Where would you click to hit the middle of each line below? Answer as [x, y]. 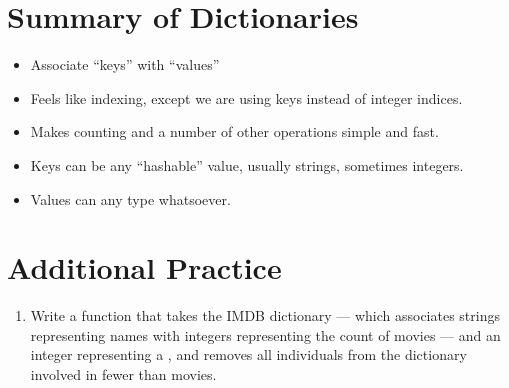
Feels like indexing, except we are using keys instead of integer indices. [246, 97]
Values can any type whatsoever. [130, 198]
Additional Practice [144, 267]
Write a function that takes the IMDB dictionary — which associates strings [265, 315]
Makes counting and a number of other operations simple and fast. [234, 131]
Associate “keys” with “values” [125, 64]
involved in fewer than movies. [123, 374]
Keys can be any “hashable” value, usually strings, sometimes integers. [247, 164]
